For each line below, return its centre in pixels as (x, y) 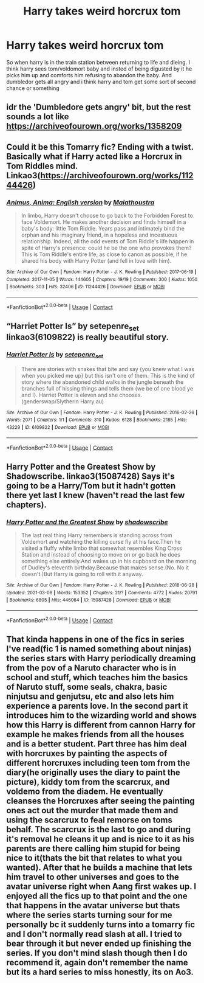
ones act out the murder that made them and (92, 811)
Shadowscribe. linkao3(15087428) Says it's (90, 476)
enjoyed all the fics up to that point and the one (97, 896)
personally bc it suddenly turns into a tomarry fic (101, 925)
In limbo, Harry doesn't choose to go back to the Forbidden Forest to (107, 216)
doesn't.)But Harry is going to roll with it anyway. (82, 574)
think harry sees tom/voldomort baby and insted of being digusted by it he (99, 69)
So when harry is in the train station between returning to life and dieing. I (98, 62)
